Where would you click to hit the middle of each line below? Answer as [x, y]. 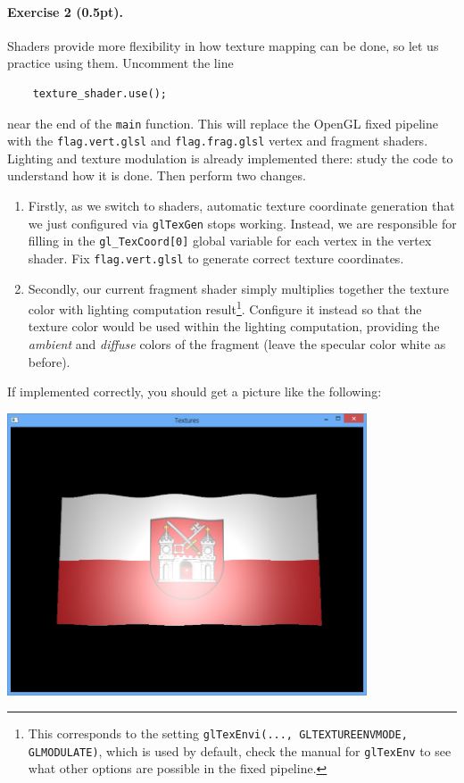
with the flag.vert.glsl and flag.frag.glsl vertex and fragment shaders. [218, 141]
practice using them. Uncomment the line [120, 63]
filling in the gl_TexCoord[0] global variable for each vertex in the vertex [230, 241]
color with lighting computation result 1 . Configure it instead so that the [225, 308]
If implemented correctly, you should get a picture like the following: [195, 391]
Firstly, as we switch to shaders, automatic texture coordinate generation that [241, 206]
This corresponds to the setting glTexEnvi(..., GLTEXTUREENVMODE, [218, 733]
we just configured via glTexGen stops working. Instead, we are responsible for [242, 223]
